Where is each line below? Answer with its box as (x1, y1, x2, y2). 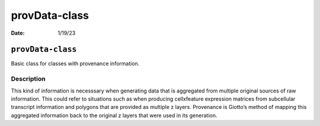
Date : (11, 29, 25, 37)
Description (11, 75, 46, 83)
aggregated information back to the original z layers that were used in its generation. (11, 112, 217, 119)
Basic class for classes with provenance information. (11, 60, 140, 67)
